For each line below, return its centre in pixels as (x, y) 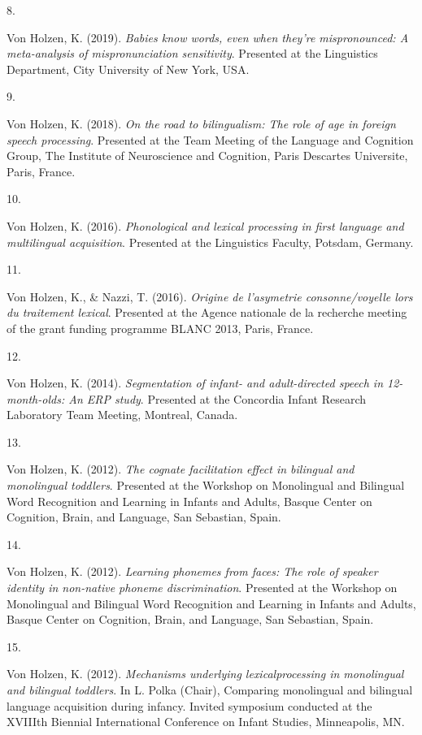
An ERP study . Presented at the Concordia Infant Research (217, 398)
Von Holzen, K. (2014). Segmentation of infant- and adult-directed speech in (195, 383)
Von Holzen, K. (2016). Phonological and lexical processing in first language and (205, 225)
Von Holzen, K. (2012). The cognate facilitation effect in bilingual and (181, 469)
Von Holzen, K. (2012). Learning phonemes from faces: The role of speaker (192, 571)
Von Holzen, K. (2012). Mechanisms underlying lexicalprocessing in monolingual (205, 674)
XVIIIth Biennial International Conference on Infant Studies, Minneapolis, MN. (206, 722)
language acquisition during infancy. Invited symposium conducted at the (189, 705)
